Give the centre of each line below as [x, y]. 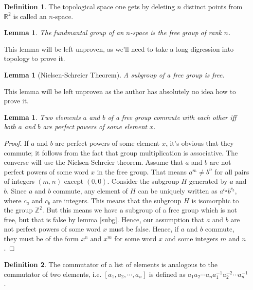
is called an [30, 16]
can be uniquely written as [178, 190]
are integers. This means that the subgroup [117, 200]
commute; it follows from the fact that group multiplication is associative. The [121, 152]
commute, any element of [90, 190]
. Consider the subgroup [143, 181]
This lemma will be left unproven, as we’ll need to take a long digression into [119, 48]
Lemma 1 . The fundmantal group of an [64, 32]
